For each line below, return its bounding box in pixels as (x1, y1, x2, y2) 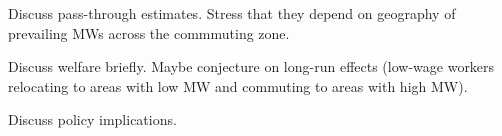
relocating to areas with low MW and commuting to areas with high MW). (8, 75, 468, 96)
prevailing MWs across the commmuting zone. (8, 22, 290, 43)
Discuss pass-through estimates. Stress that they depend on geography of (8, 3, 456, 23)
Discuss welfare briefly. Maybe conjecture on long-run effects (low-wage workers (8, 56, 495, 77)
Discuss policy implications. (8, 109, 177, 130)
